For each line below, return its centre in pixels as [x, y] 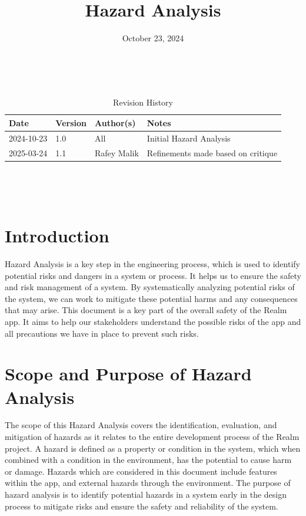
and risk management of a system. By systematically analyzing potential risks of [150, 287]
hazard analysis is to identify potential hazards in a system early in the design [146, 494]
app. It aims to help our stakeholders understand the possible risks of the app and [153, 321]
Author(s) [115, 122]
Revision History [143, 102]
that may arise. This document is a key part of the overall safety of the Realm [146, 310]
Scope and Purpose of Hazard [128, 374]
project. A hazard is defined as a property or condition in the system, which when [153, 448]
